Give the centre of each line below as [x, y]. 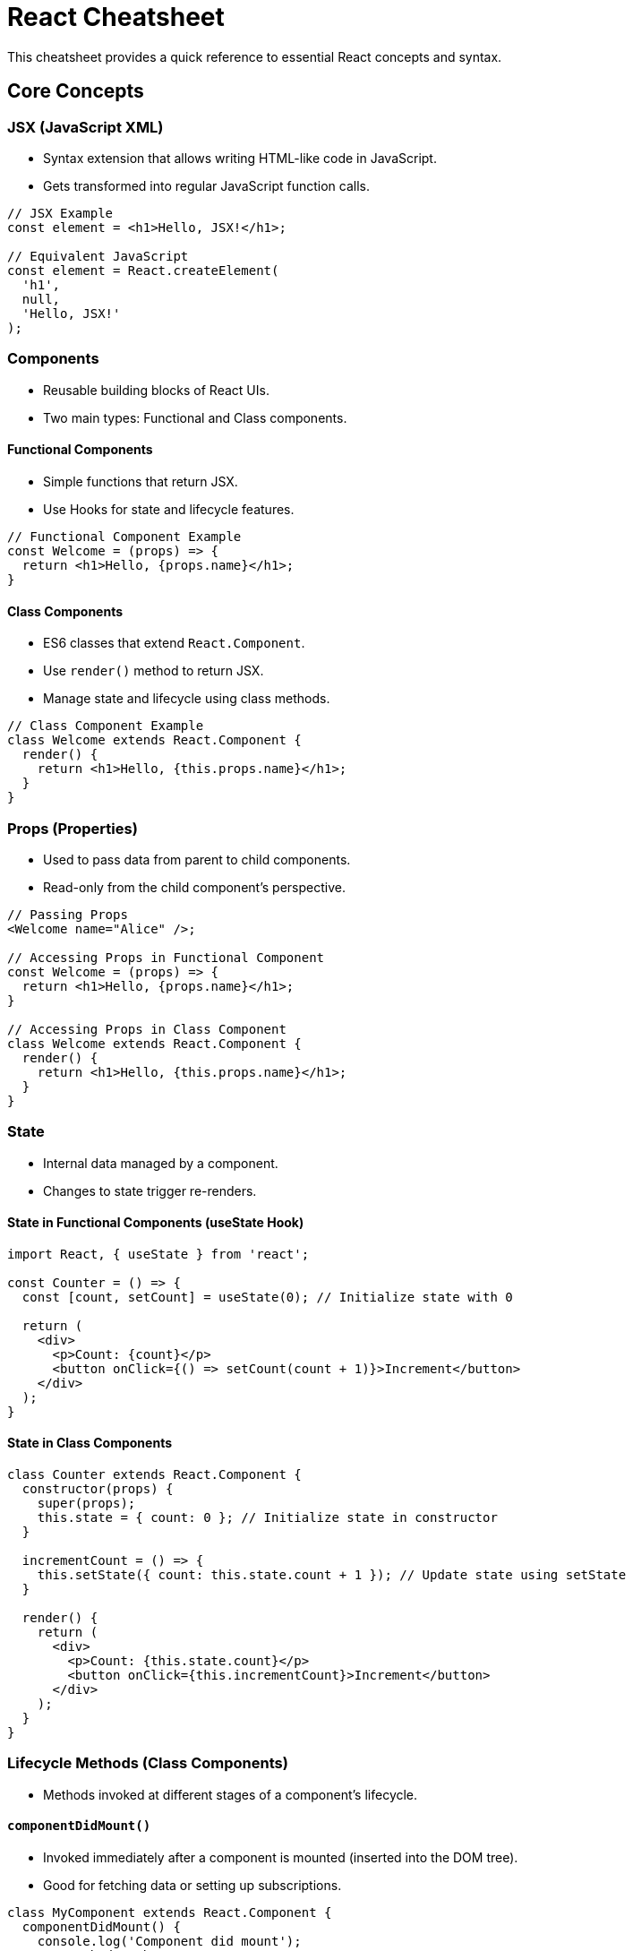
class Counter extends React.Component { [154, 1475]
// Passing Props [68, 914]
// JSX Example [60, 213]
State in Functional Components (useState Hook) [156, 1223]
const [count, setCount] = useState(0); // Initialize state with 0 [267, 1297]
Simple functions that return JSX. [141, 481]
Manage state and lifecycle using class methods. [187, 699]
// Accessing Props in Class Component [147, 1029]
